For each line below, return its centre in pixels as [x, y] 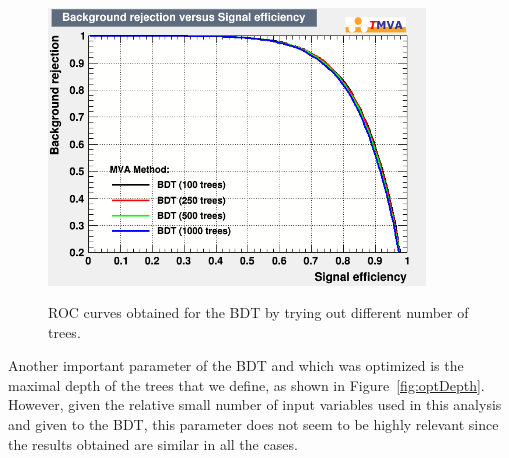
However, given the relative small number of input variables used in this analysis [255, 404]
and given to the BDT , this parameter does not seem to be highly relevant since [253, 423]
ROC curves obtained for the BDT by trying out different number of [258, 311]
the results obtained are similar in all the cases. [153, 443]
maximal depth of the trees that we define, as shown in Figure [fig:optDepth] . [246, 384]
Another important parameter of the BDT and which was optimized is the [236, 365]
